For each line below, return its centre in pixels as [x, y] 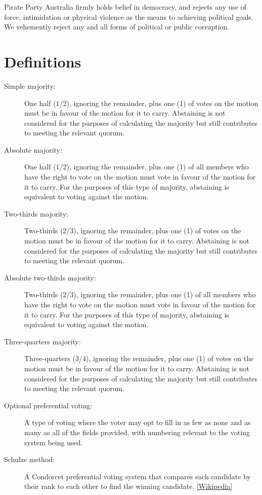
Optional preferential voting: [48, 405]
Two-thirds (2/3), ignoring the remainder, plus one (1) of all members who [140, 294]
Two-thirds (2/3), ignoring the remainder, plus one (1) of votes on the [133, 231]
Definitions [43, 61]
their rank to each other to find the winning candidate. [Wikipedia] [128, 486]
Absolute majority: [33, 149]
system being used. [54, 442]
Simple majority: [30, 85]
